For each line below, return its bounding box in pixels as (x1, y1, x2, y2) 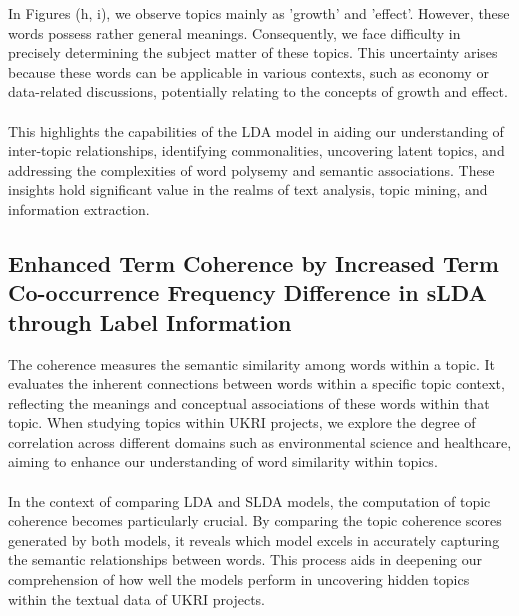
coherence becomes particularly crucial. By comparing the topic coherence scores (8, 510, 502, 531)
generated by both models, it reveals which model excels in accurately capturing (8, 529, 500, 550)
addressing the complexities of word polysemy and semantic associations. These (8, 159, 495, 180)
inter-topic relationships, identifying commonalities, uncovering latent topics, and (8, 140, 505, 161)
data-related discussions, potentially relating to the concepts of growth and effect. (8, 81, 508, 102)
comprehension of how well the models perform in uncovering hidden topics (8, 569, 470, 590)
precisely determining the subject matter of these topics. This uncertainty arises (8, 42, 498, 63)
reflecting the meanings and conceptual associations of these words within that (8, 392, 490, 413)
